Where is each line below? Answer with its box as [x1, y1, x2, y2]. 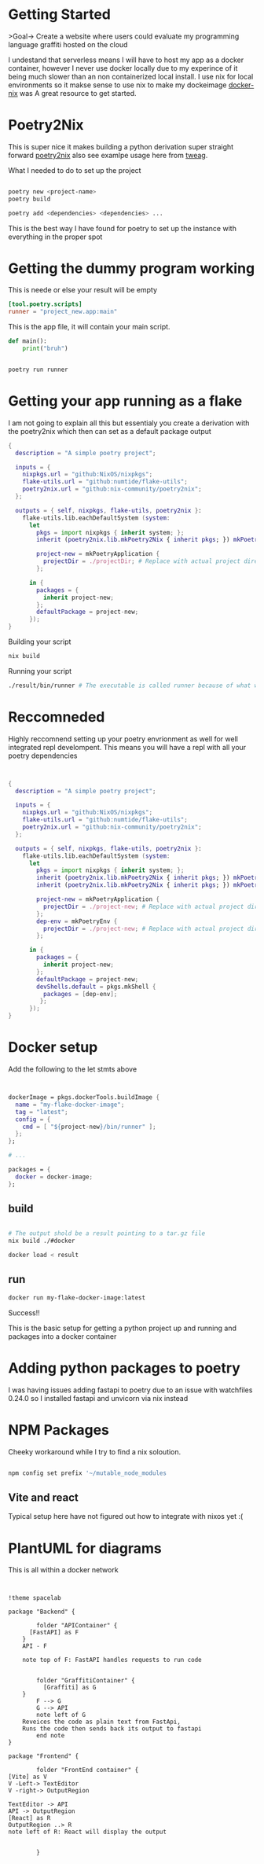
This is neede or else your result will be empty [8, 285, 158, 295]
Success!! [8, 1307, 41, 1318]
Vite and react [8, 1491, 79, 1504]
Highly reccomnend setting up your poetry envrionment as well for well [8, 733, 238, 744]
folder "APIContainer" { [36, 1622, 118, 1630]
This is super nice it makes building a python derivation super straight [8, 142, 234, 151]
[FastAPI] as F [28, 1629, 79, 1637]
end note [36, 1732, 65, 1740]
